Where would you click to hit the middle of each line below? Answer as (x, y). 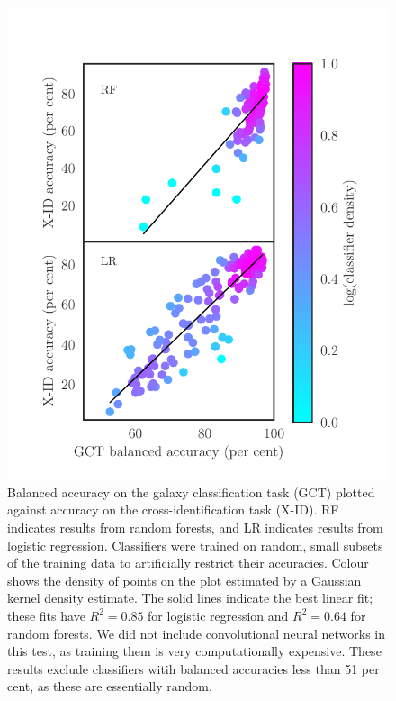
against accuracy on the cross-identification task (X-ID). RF (173, 510)
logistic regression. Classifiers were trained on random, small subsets (195, 545)
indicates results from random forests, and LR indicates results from (195, 527)
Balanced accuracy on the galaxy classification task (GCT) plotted (191, 492)
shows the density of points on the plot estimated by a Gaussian (184, 580)
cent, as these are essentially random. (110, 686)
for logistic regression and (218, 615)
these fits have (46, 615)
